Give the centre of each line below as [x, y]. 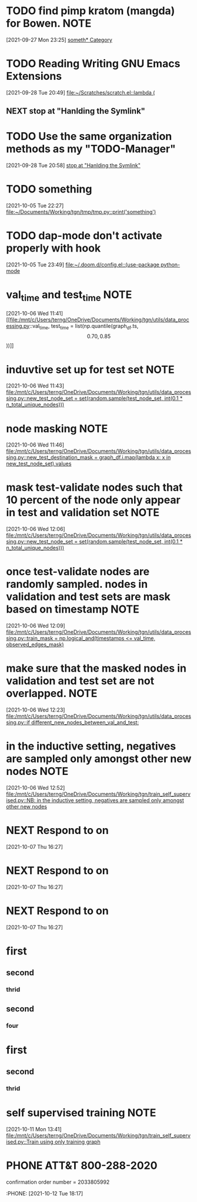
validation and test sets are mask [88, 597]
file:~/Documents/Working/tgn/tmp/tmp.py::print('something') [81, 212]
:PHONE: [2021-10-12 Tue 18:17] [45, 1194]
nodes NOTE [37, 771]
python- [171, 265]
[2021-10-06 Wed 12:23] [36, 710]
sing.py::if [18, 722]
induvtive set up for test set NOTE [90, 369]
